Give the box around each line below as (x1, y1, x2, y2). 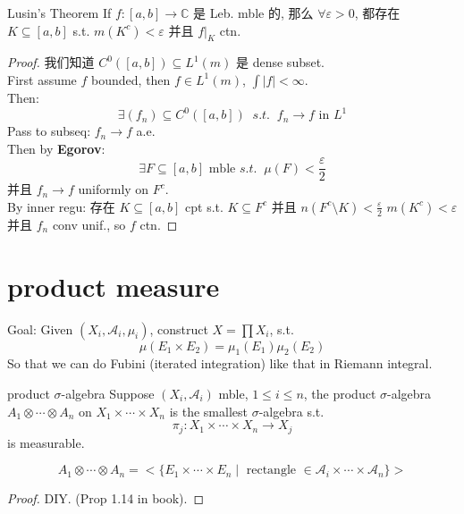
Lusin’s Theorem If (7, 4, 112, 21)
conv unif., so (52, 215, 126, 233)
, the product (303, 384, 376, 403)
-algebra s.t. (258, 401, 325, 420)
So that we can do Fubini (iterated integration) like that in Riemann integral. (7, 354, 433, 373)
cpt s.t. (185, 197, 224, 215)
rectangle (246, 464, 297, 477)
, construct (149, 319, 208, 338)
